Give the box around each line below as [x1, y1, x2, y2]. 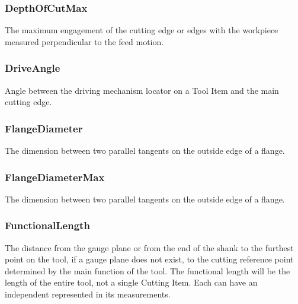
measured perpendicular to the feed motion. [5, 35, 164, 47]
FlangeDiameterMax [5, 169, 105, 184]
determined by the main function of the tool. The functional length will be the [5, 264, 290, 277]
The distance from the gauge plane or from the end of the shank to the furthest [5, 241, 294, 254]
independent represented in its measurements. [5, 288, 171, 300]
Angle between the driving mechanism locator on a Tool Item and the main [5, 84, 279, 96]
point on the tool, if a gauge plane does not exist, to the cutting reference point [5, 253, 294, 265]
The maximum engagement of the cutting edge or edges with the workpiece [5, 24, 278, 36]
